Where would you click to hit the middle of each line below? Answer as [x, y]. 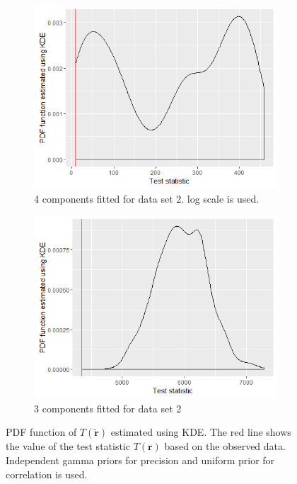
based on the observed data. [225, 446]
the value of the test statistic [68, 446]
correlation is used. [47, 474]
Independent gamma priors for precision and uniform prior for [140, 460]
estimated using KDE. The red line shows [201, 432]
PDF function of [41, 432]
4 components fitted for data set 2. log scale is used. [147, 198]
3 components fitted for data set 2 [108, 408]
